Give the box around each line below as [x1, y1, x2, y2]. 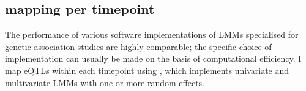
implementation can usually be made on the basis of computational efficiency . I [5, 52, 302, 65]
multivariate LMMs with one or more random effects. [5, 76, 204, 89]
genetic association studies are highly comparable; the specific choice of [5, 40, 272, 53]
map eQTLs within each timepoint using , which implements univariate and [5, 64, 289, 76]
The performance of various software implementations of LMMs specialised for [5, 28, 299, 41]
